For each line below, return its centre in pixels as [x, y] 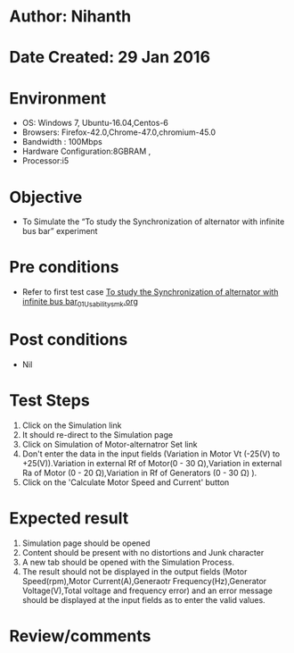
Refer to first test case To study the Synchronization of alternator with [150, 292]
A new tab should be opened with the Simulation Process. [128, 562]
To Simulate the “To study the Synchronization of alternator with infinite [153, 222]
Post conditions [69, 340]
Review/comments [80, 636]
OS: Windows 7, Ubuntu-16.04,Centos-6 [95, 123]
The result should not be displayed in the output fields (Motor [135, 571]
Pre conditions [64, 268]
